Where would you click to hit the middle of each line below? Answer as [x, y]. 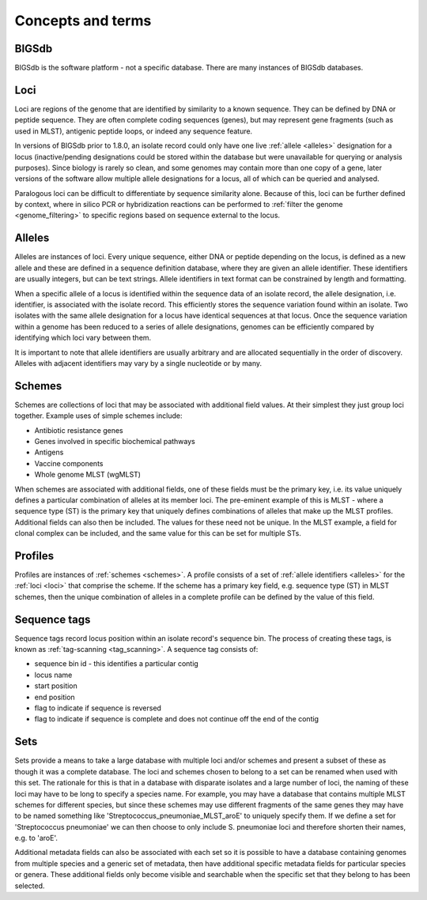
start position [56, 686]
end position [55, 697]
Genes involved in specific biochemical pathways [115, 441]
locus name [53, 675]
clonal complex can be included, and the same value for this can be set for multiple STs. [158, 533]
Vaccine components [69, 463]
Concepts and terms [83, 21]
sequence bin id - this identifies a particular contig [117, 664]
